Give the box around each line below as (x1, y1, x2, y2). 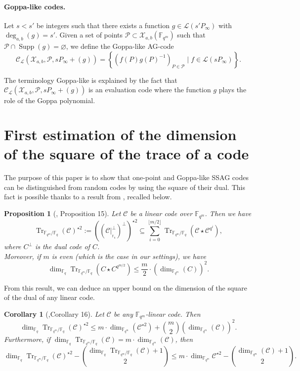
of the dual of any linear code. (4, 292, 95, 302)
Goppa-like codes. (4, 1, 66, 11)
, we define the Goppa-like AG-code (66, 41, 174, 51)
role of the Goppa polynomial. (4, 95, 95, 106)
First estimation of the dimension (4, 124, 237, 145)
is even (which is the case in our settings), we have (51, 251, 207, 261)
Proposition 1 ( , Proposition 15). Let (4, 208, 121, 219)
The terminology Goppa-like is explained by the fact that (4, 74, 177, 85)
